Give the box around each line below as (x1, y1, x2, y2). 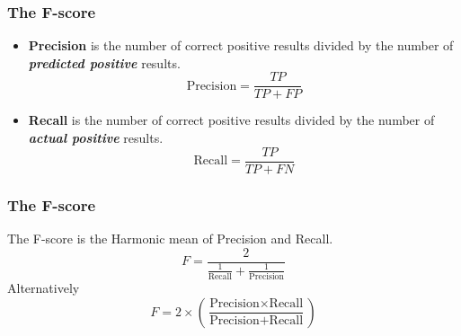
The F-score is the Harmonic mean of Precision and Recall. (7, 228, 333, 247)
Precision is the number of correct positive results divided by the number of (28, 36, 454, 55)
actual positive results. (28, 128, 164, 147)
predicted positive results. (28, 53, 181, 72)
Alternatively (7, 279, 80, 297)
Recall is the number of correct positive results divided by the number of (28, 111, 435, 129)
